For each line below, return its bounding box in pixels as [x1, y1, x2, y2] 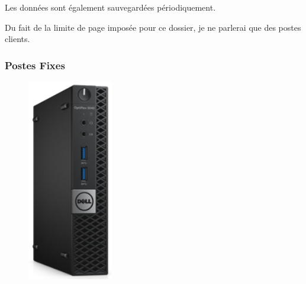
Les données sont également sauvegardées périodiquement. [5, 1, 216, 13]
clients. [5, 33, 30, 45]
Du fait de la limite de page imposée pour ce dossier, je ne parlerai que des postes [5, 21, 301, 33]
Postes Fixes [5, 57, 65, 72]
